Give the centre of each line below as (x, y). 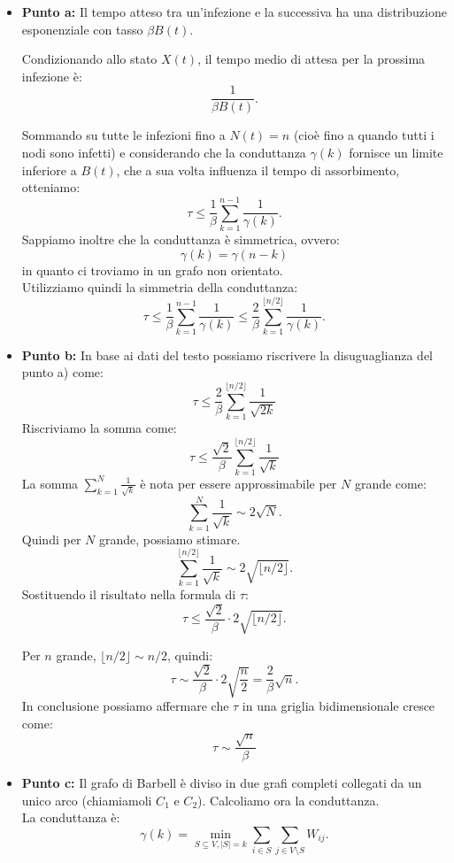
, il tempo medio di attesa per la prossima (312, 59)
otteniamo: (51, 187)
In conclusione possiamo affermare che (125, 706)
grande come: (390, 483)
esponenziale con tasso (82, 29)
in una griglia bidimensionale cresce (339, 706)
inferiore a (49, 170)
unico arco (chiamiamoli (87, 800)
